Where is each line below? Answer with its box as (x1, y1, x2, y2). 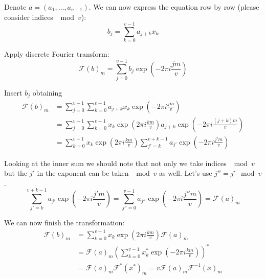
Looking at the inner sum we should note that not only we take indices (4, 157, 227, 168)
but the (4, 168, 28, 178)
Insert (4, 87, 23, 98)
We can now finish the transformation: (4, 217, 125, 228)
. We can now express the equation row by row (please (88, 2, 259, 12)
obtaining (32, 87, 62, 98)
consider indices (4, 11, 53, 22)
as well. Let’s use (159, 168, 212, 178)
